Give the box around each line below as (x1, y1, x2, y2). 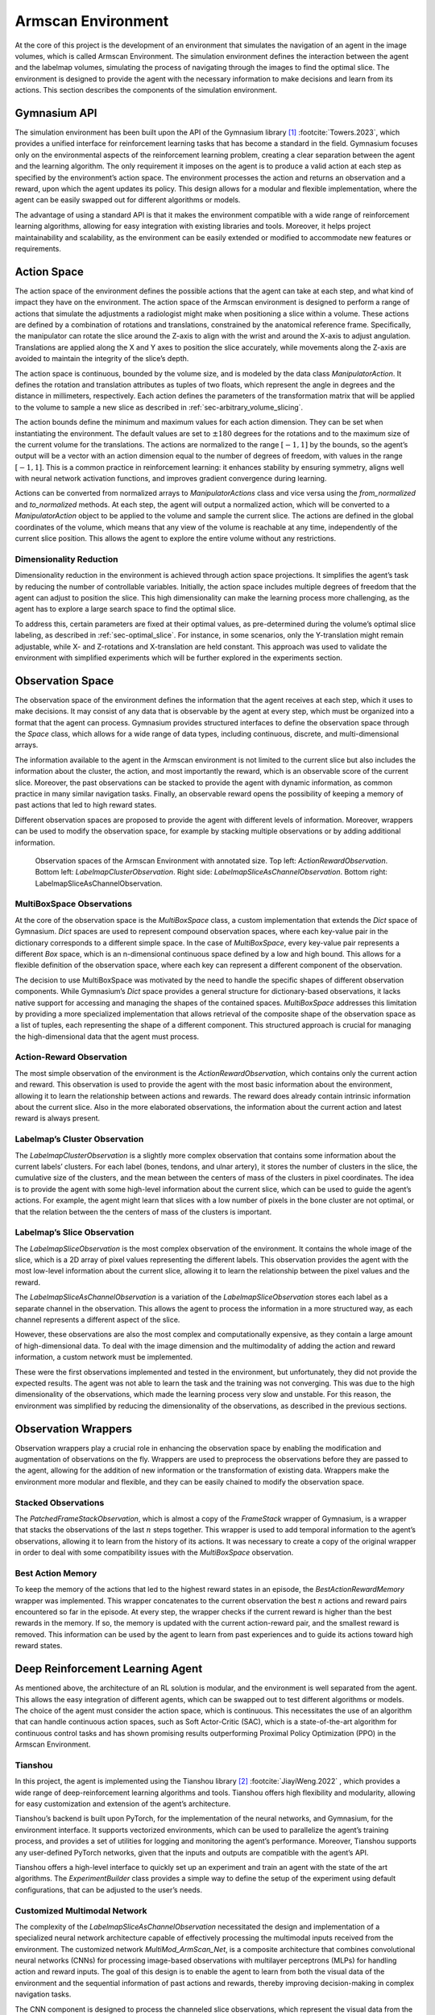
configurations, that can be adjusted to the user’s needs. (14, 1884, 203, 1894)
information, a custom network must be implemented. (14, 1352, 193, 1362)
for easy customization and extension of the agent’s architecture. (14, 1799, 231, 1809)
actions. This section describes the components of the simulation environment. (14, 85, 278, 95)
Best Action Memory (14, 1568, 97, 1579)
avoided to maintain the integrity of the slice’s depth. (14, 354, 189, 364)
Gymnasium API (14, 106, 97, 120)
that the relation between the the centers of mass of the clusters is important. (14, 1207, 272, 1216)
